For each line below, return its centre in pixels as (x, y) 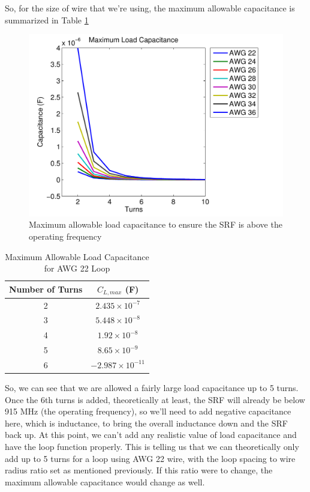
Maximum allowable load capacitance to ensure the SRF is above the (156, 224)
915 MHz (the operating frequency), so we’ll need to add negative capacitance (148, 411)
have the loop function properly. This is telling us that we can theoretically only (152, 446)
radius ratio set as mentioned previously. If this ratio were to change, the (139, 470)
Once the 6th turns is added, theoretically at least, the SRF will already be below (155, 399)
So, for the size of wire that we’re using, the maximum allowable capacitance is (150, 8)
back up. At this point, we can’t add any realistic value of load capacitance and (151, 435)
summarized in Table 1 (47, 20)
